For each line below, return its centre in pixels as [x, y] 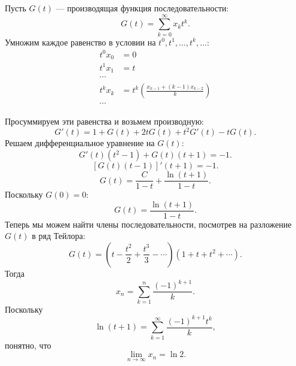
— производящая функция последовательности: [142, 8]
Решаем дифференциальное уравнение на [80, 143]
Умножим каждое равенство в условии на [80, 42]
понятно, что [28, 345]
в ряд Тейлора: [59, 236]
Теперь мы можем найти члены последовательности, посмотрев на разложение [148, 224]
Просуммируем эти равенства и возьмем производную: [105, 121]
